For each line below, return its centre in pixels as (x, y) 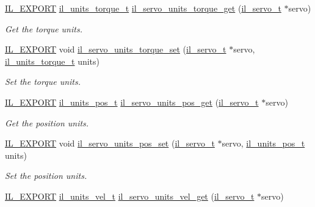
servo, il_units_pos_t (263, 143)
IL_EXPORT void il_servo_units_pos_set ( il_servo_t (110, 143)
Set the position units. (46, 176)
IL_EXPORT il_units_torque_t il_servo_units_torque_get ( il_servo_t (143, 8)
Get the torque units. (44, 28)
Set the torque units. (43, 82)
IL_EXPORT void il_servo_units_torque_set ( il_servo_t (116, 49)
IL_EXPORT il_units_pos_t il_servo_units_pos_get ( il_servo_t (132, 102)
